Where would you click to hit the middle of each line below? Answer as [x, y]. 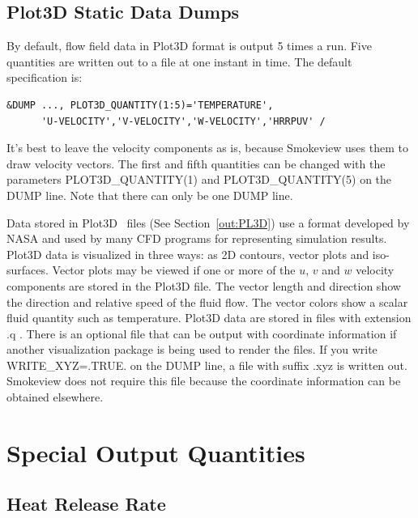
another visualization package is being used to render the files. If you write [192, 349]
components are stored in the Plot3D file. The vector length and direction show [204, 285]
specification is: [45, 77]
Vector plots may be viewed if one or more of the [174, 270]
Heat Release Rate [86, 504]
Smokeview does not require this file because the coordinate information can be [204, 381]
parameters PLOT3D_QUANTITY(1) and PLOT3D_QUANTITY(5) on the [199, 179]
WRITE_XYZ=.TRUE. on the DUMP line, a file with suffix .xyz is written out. [207, 365]
